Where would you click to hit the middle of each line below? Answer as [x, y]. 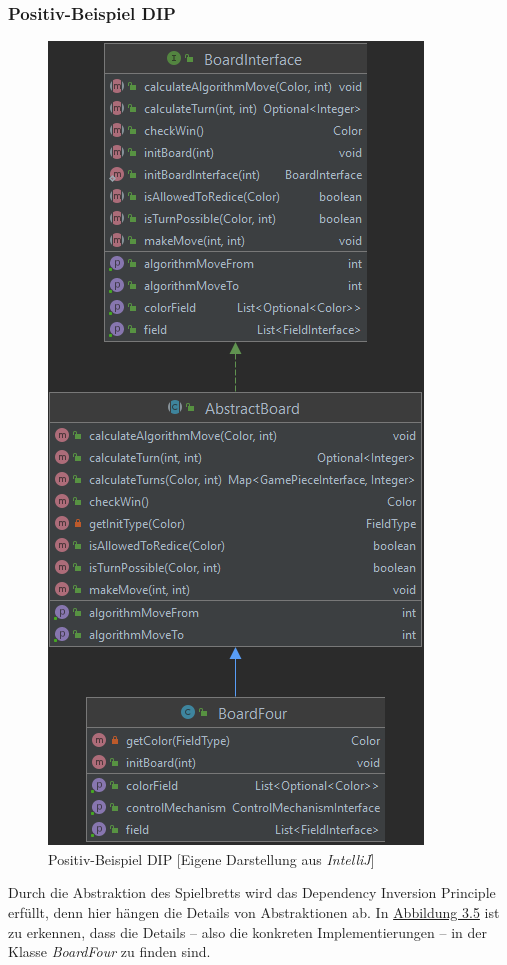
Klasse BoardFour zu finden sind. [109, 951]
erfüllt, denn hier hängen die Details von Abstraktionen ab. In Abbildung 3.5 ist [254, 912]
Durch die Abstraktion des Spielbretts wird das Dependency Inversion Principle [252, 892]
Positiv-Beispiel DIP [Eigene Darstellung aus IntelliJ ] [211, 858]
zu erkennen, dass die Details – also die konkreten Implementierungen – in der [247, 931]
